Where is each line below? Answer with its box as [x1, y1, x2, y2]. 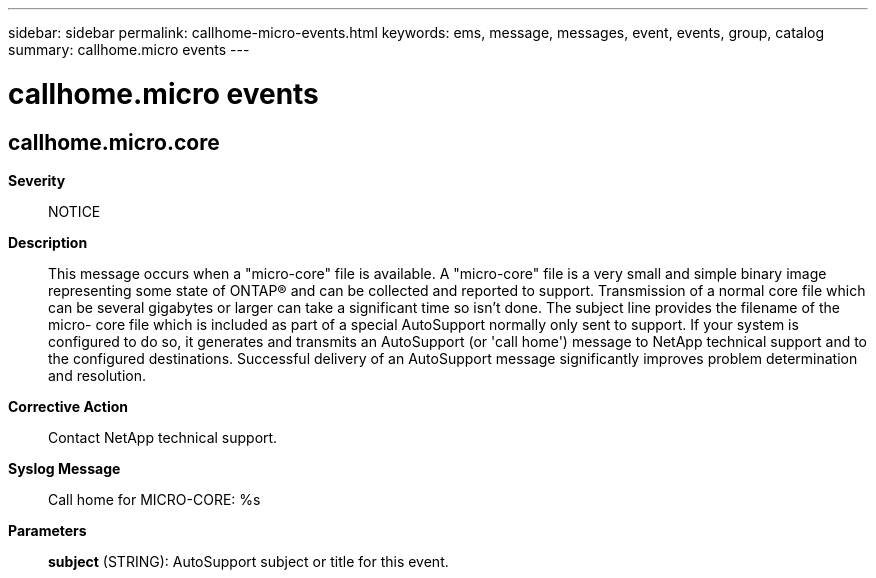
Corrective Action [8, 397, 128, 415]
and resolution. [48, 366, 146, 384]
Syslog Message [8, 459, 121, 477]
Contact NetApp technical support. [48, 428, 278, 446]
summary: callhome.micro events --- [8, 41, 250, 58]
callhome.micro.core [8, 129, 220, 155]
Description [8, 233, 88, 251]
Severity [8, 171, 66, 189]
